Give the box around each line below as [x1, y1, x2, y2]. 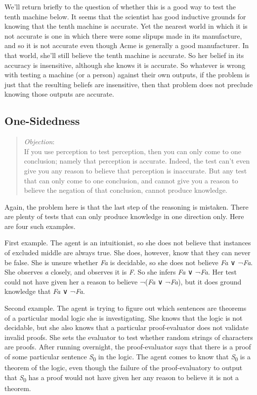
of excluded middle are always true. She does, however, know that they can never [4, 247, 251, 258]
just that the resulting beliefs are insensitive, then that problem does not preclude [4, 79, 253, 89]
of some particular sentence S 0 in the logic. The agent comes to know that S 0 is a [4, 351, 251, 363]
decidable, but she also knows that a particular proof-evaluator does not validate [4, 322, 249, 333]
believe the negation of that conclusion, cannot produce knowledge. [24, 185, 227, 195]
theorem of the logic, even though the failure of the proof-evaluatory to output [4, 362, 243, 373]
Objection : [24, 136, 55, 147]
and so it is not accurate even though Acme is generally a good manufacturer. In [4, 40, 249, 51]
